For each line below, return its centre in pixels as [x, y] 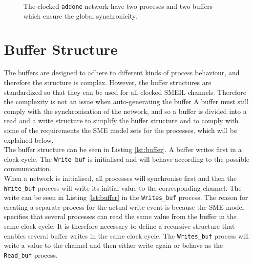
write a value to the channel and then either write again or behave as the [114, 245]
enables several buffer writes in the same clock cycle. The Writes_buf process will [126, 235]
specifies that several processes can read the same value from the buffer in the [120, 216]
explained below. [29, 140]
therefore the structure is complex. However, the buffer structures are [108, 82]
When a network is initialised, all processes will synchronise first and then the [120, 178]
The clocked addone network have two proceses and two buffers [118, 6]
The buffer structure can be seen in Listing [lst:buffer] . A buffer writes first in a [123, 149]
